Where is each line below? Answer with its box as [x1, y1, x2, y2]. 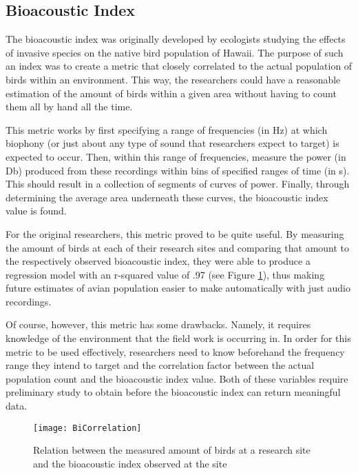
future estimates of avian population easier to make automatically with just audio [6, 281, 350, 295]
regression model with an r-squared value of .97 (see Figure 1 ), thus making [6, 267, 325, 281]
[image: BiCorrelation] [33, 423, 142, 433]
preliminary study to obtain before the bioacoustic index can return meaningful [6, 385, 341, 399]
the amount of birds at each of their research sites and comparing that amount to [6, 240, 350, 254]
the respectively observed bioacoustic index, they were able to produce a [6, 254, 310, 268]
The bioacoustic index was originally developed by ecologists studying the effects [6, 32, 346, 46]
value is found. [6, 203, 67, 218]
